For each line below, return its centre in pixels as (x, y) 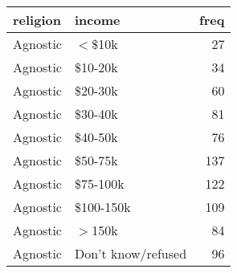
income (97, 20)
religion (37, 20)
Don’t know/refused (131, 253)
